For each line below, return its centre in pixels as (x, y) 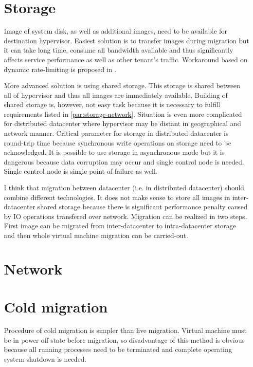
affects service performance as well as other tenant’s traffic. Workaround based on (126, 59)
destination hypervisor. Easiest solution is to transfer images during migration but (126, 40)
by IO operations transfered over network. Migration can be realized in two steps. (126, 216)
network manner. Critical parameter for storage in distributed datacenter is (116, 133)
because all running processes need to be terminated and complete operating (118, 349)
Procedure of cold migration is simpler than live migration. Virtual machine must (125, 330)
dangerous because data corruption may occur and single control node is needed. (124, 161)
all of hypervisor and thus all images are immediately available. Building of (116, 95)
